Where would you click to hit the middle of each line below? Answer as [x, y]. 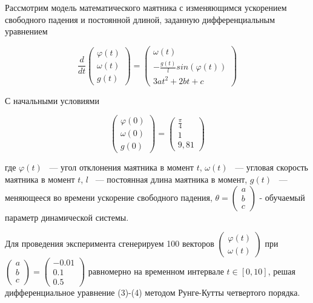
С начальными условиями [52, 100]
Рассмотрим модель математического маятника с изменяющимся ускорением [146, 7]
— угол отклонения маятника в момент [121, 167]
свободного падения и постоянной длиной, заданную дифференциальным [140, 19]
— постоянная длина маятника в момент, [171, 179]
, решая [282, 271]
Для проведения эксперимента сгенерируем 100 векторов [110, 243]
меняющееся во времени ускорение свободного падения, [109, 197]
